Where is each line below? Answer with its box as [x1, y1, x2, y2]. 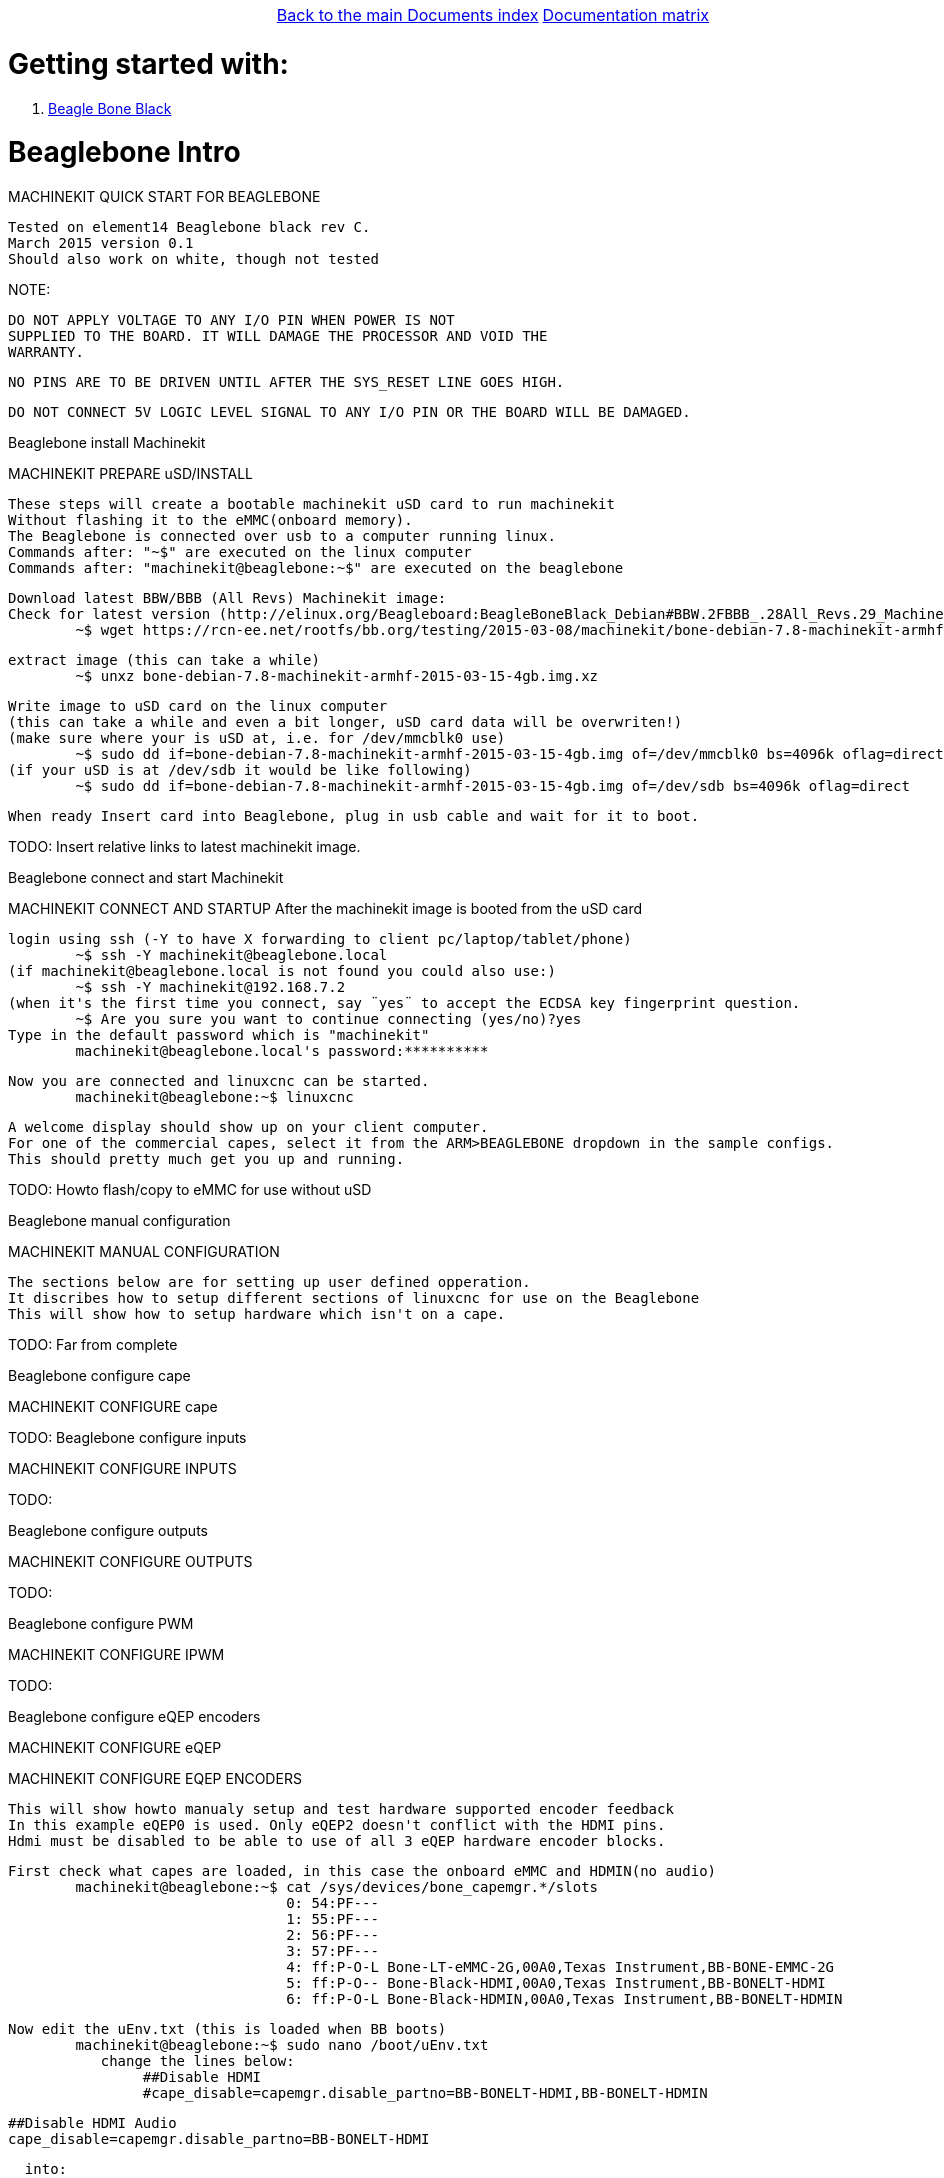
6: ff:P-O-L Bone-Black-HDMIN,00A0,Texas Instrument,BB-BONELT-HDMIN [286, 1991, 843, 2007]
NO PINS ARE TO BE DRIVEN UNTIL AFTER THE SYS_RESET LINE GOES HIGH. [8, 374, 565, 390]
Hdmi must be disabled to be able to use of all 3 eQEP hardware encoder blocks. [8, 1833, 666, 1849]
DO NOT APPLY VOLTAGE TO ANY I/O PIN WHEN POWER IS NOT [8, 312, 455, 328]
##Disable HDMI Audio [8, 2115, 177, 2131]
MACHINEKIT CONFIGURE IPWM [8, 1646, 225, 1663]
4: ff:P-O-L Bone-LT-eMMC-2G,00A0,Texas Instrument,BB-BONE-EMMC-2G [286, 1959, 835, 1975]
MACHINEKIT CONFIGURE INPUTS [8, 1460, 237, 1477]
